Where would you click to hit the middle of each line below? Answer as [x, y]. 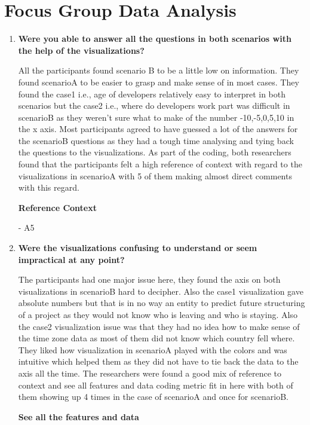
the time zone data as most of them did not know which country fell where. [156, 338]
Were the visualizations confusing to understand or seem [138, 248]
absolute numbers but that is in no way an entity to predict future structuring [162, 303]
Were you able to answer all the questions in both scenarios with [155, 39]
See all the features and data [79, 416]
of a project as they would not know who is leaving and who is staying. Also [158, 314]
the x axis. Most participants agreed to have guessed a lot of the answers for [158, 129]
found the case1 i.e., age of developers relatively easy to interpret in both [152, 94]
